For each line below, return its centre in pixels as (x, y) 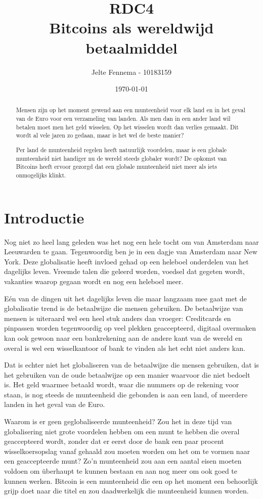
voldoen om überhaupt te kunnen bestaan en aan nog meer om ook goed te (121, 471)
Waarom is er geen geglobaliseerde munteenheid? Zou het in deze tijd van (118, 421)
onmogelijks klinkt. (41, 175)
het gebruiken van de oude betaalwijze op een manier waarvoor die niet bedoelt (127, 374)
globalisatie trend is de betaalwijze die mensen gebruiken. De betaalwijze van (124, 308)
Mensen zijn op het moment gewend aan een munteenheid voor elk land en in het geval (130, 110)
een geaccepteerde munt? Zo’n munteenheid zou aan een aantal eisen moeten (123, 461)
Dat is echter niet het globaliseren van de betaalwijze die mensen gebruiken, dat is (131, 365)
